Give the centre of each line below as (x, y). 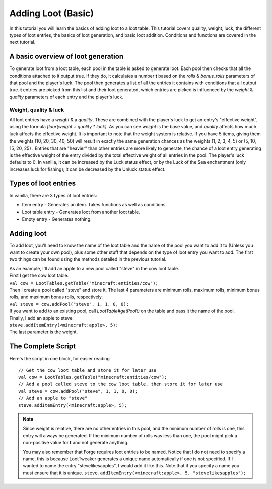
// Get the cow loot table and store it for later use (87, 370)
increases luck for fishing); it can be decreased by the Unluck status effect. (87, 169)
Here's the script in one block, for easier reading (60, 359)
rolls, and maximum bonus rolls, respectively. (56, 297)
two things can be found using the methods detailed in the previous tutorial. (88, 259)
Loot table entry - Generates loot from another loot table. (81, 212)
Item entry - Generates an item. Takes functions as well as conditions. (94, 204)
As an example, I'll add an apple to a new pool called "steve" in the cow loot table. (94, 268)
